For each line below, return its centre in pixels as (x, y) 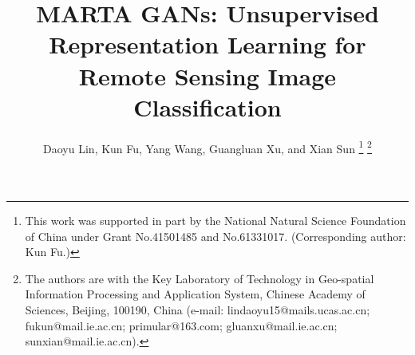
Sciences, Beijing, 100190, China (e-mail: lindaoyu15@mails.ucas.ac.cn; (198, 309)
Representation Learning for (207, 44)
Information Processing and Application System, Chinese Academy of (195, 294)
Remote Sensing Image (207, 75)
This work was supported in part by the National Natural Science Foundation (215, 220)
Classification (207, 106)
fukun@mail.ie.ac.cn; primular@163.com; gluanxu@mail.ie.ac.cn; (181, 325)
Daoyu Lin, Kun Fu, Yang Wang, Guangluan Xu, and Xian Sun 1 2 (207, 147)
